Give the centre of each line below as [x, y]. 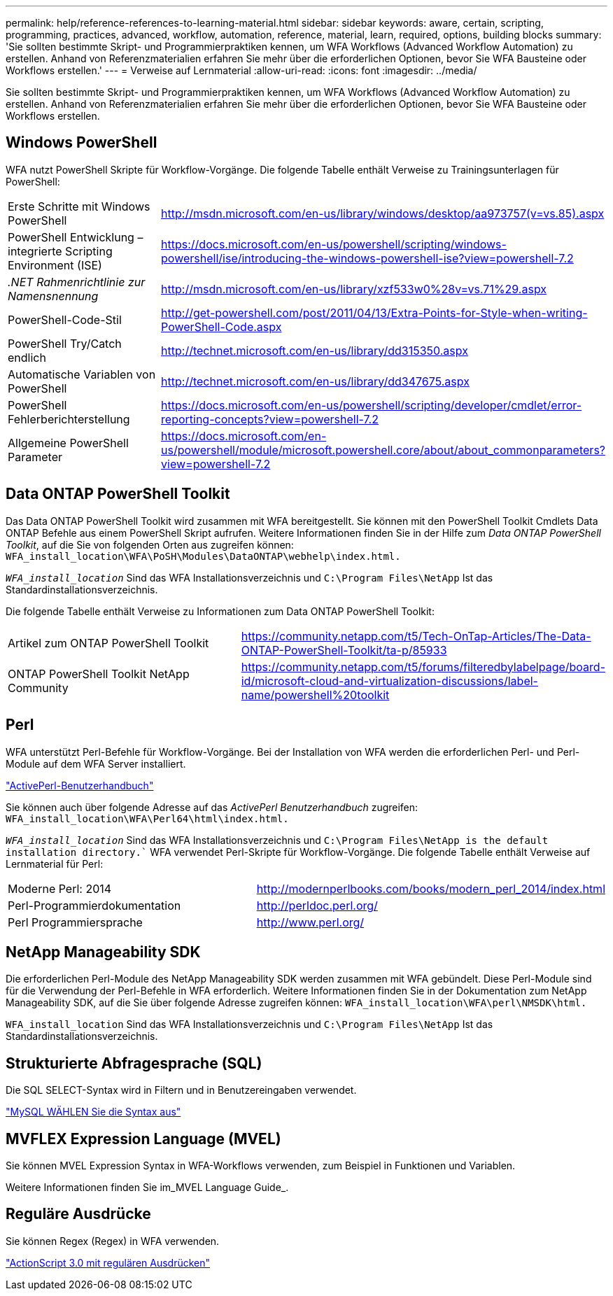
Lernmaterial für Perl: [55, 864]
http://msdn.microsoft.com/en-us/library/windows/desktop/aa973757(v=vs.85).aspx [383, 213]
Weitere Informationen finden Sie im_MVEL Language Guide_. [147, 1188]
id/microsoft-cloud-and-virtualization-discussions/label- [389, 681]
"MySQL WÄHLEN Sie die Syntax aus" [93, 1112]
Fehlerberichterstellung [69, 419]
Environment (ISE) [55, 265]
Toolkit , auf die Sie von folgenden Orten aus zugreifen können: [150, 544]
